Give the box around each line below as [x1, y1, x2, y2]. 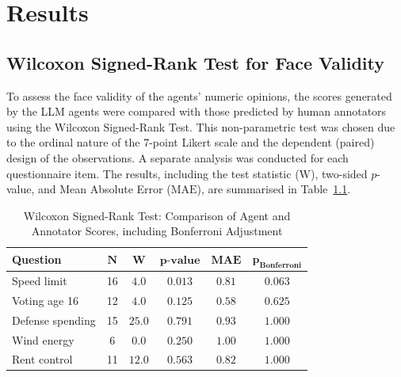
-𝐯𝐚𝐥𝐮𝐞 [166, 255, 200, 267]
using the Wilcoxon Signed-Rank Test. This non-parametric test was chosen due [6, 118, 395, 135]
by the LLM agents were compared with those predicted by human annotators [6, 103, 387, 120]
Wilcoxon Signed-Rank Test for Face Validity [6, 50, 384, 74]
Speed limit [12, 272, 67, 288]
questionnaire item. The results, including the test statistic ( [6, 165, 300, 181]
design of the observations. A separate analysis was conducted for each [6, 149, 349, 166]
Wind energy [12, 331, 74, 348]
